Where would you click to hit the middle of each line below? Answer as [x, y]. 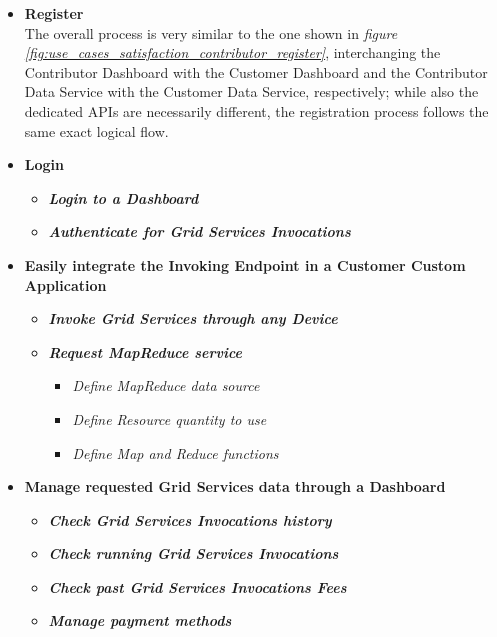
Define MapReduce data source [166, 385]
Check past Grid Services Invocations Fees [197, 586]
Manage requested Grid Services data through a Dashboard [235, 486]
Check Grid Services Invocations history [190, 519]
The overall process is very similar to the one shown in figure [211, 32]
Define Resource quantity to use [169, 418]
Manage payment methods [140, 620]
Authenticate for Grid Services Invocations [199, 231]
